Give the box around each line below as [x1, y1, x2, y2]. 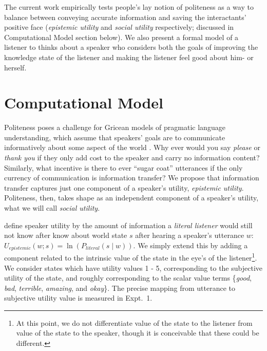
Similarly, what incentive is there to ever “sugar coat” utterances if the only [4, 162, 243, 173]
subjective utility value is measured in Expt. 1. [4, 292, 152, 303]
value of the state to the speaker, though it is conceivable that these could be [16, 327, 259, 338]
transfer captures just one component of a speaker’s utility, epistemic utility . [4, 182, 244, 193]
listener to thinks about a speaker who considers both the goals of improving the [4, 42, 258, 52]
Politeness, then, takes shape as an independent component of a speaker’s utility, [4, 192, 259, 203]
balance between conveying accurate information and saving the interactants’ [4, 11, 246, 22]
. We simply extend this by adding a [133, 239, 248, 250]
